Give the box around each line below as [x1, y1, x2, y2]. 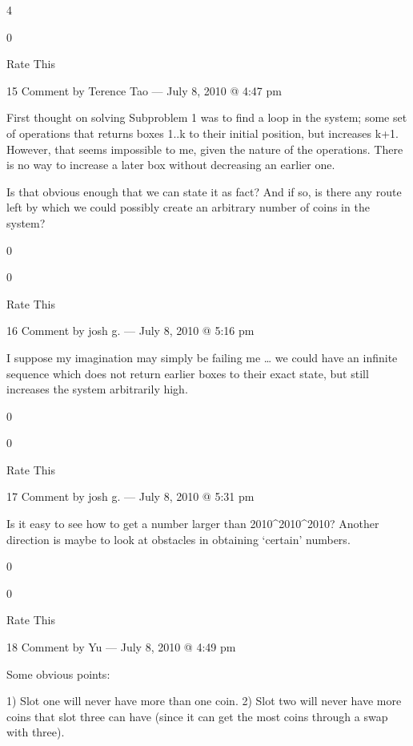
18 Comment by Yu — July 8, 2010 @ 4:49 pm [6, 639, 236, 655]
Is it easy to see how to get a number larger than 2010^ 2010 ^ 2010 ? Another [6, 515, 379, 532]
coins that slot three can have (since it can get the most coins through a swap [6, 708, 388, 724]
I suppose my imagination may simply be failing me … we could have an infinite [6, 349, 398, 365]
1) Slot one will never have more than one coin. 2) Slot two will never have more [6, 692, 402, 709]
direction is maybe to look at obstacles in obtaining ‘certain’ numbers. [6, 530, 351, 547]
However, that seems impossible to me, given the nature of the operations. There [6, 140, 403, 157]
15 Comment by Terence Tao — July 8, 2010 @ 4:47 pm [6, 82, 282, 99]
